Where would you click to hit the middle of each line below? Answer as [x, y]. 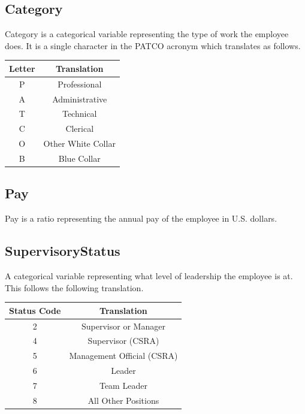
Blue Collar [79, 158]
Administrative [80, 99]
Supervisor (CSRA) [123, 341]
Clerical [80, 129]
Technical [79, 114]
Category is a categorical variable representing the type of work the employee [147, 34]
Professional [80, 84]
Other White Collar [79, 143]
